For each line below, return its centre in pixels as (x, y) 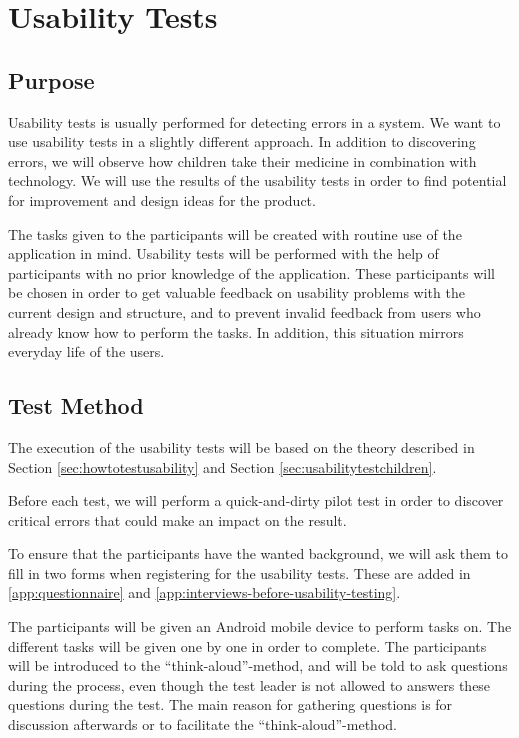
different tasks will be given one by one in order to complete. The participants (247, 645)
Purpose (51, 79)
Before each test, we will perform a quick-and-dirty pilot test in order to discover (256, 500)
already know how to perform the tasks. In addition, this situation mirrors (236, 331)
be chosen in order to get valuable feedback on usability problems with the (236, 292)
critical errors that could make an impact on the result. (177, 519)
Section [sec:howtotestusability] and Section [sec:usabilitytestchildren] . (222, 466)
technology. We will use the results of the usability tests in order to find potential (257, 180)
